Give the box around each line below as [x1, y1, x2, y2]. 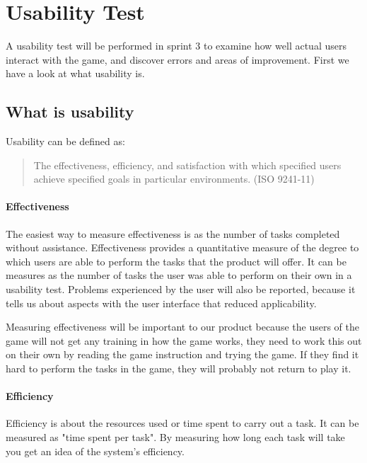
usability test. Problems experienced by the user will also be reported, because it [6, 282, 356, 297]
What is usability [6, 101, 134, 122]
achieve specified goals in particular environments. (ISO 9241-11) [33, 171, 315, 186]
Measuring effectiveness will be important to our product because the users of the [6, 319, 359, 334]
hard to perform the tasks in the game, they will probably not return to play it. [6, 361, 351, 376]
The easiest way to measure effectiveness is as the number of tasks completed [6, 226, 340, 241]
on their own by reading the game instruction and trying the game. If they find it [6, 347, 359, 362]
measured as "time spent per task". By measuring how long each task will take [6, 430, 345, 445]
